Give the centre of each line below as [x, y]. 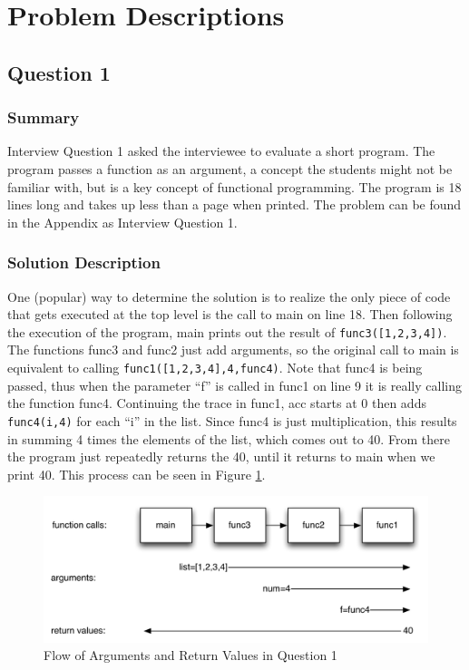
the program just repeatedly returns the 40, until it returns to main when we [221, 456]
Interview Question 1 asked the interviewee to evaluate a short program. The [221, 151]
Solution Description [84, 262]
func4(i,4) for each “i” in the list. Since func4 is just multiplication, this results [232, 420]
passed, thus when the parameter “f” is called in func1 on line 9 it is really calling [234, 385]
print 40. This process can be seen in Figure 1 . [137, 474]
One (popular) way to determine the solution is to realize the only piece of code [229, 296]
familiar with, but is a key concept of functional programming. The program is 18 [234, 186]
